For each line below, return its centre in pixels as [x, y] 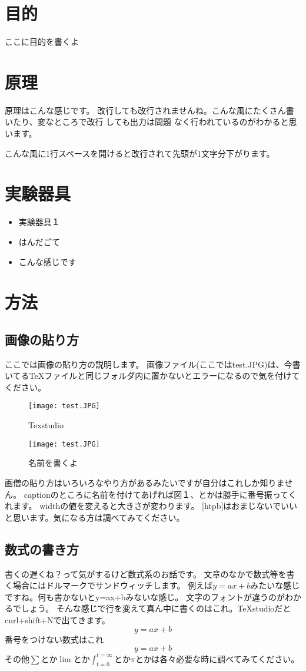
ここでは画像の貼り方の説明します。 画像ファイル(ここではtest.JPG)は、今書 [153, 364]
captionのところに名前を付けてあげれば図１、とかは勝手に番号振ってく [160, 494]
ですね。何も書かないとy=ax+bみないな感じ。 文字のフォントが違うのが [145, 596]
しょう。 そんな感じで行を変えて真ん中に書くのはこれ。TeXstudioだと [156, 608]
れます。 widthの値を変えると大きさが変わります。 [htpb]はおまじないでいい [151, 506]
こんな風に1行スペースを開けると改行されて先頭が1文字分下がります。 [140, 153]
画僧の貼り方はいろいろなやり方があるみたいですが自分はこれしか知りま [145, 482]
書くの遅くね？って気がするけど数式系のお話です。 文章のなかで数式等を [146, 574]
